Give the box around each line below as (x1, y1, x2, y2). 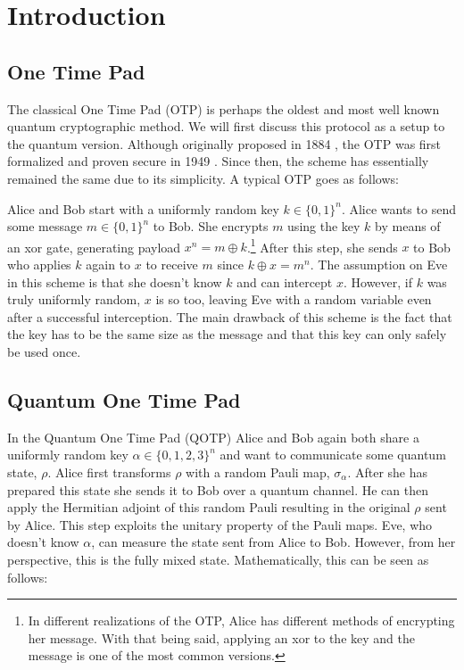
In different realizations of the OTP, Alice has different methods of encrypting (28, 611, 455, 630)
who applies (7, 254, 71, 273)
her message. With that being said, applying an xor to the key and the (28, 628, 415, 647)
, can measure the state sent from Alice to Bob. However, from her (91, 533, 456, 551)
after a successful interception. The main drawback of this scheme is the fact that (7, 307, 452, 326)
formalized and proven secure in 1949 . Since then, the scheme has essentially (7, 152, 429, 170)
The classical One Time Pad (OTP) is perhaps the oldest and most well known (7, 99, 440, 118)
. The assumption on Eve (310, 254, 448, 273)
